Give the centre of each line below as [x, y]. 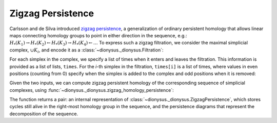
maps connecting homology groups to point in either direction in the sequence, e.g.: [98, 35]
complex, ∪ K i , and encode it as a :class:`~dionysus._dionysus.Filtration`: [86, 50]
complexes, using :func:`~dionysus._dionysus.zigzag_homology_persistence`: [92, 90]
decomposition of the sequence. [44, 114]
